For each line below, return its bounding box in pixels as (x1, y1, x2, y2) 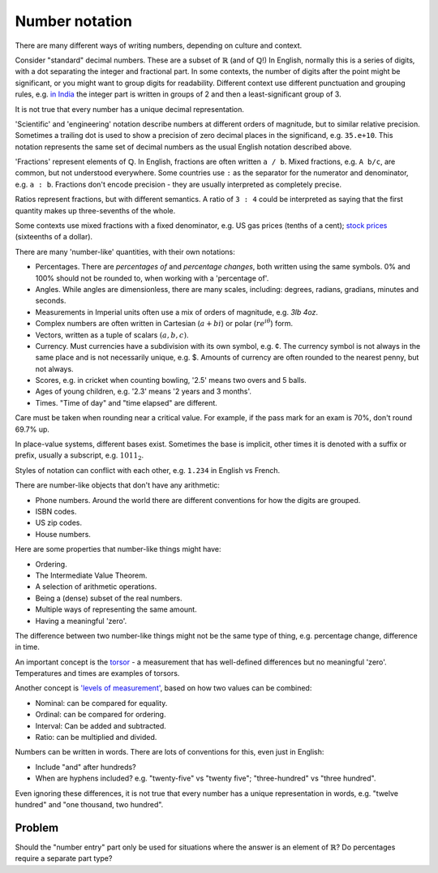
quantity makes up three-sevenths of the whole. (15, 205, 176, 215)
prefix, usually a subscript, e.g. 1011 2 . (15, 450, 144, 462)
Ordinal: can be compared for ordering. (35, 710, 166, 720)
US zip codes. (35, 518, 83, 527)
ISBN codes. (35, 507, 77, 516)
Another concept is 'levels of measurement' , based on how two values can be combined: (15, 683, 312, 693)
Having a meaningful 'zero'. (35, 616, 127, 626)
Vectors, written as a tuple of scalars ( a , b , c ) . (35, 329, 189, 340)
